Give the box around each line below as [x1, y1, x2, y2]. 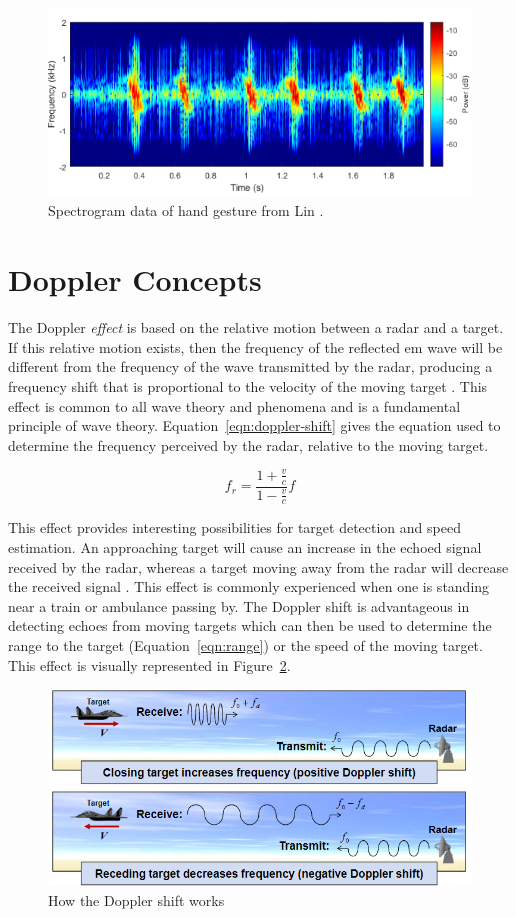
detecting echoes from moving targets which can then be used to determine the [8, 615, 492, 636]
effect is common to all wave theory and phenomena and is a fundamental [8, 395, 461, 416]
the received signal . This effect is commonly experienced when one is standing [8, 576, 490, 597]
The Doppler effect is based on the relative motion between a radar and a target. [8, 317, 504, 338]
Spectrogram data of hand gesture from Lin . [48, 200, 324, 221]
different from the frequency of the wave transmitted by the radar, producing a [8, 356, 493, 377]
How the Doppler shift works [48, 889, 225, 910]
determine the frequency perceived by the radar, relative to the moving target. [8, 434, 489, 455]
